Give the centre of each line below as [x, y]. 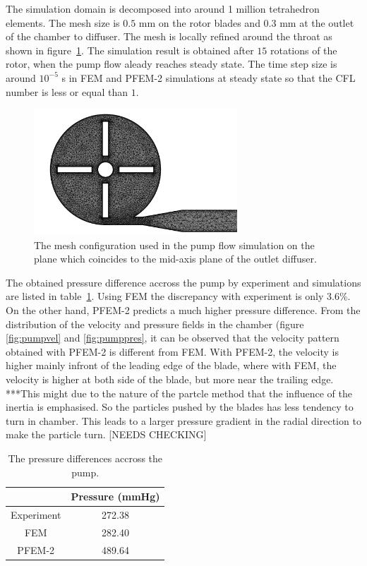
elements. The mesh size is [63, 22]
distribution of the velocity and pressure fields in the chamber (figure [155, 324]
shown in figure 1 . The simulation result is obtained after [130, 50]
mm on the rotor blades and [199, 22]
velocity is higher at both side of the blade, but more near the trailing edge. [170, 379]
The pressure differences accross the [85, 458]
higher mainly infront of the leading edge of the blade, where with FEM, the [171, 365]
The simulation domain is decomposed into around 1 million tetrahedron [163, 8]
